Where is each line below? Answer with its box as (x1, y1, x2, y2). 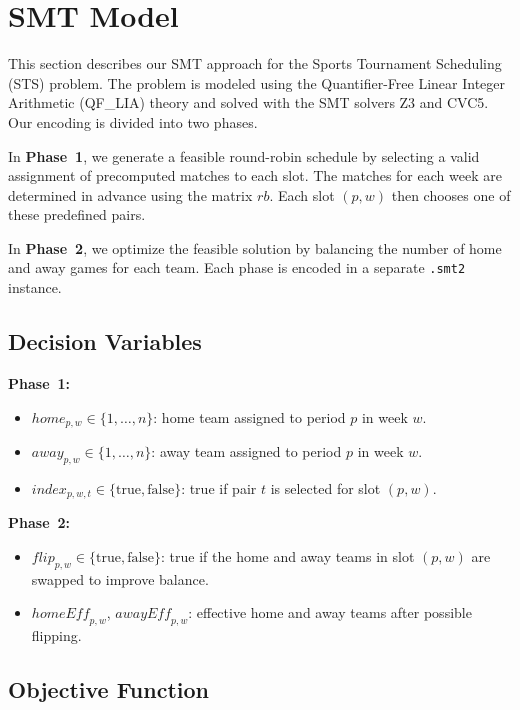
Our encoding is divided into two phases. (8, 111, 258, 132)
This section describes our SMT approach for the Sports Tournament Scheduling (8, 53, 502, 74)
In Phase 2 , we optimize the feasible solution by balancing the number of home (8, 237, 502, 258)
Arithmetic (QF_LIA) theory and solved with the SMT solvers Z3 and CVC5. (8, 92, 489, 113)
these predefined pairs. (8, 204, 146, 225)
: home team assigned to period (153, 406, 346, 427)
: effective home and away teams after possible (188, 602, 472, 623)
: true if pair (181, 477, 257, 498)
